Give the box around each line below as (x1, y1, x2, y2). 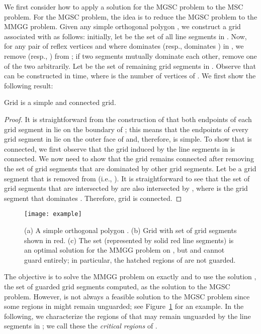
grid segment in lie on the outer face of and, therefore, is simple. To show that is (4, 134, 252, 144)
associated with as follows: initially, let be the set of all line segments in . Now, (4, 31, 247, 41)
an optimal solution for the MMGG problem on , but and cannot (24, 245, 225, 255)
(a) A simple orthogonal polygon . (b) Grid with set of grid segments (24, 225, 237, 235)
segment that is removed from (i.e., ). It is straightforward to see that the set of (4, 173, 250, 183)
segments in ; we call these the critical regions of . (4, 320, 157, 331)
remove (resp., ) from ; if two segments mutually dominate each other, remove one (4, 50, 257, 61)
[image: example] (24, 210, 82, 218)
